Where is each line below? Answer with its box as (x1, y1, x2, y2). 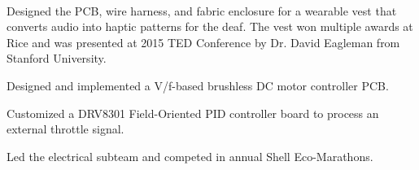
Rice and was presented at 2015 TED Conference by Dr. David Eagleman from (7, 33, 400, 50)
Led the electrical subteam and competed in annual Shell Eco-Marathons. (7, 147, 373, 164)
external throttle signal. (7, 120, 124, 137)
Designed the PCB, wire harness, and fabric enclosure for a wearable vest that (7, 2, 397, 19)
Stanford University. (7, 50, 107, 67)
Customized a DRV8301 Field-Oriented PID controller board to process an (7, 104, 379, 121)
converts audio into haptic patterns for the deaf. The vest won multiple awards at (7, 18, 413, 35)
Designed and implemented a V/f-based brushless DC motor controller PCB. (7, 76, 389, 94)
